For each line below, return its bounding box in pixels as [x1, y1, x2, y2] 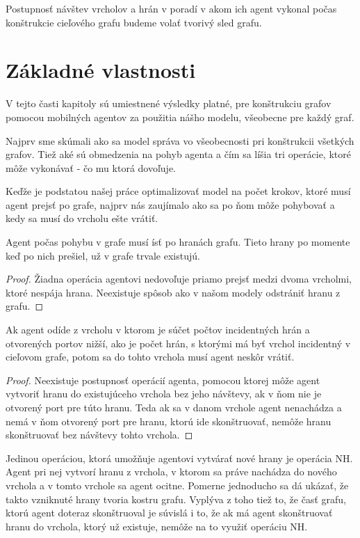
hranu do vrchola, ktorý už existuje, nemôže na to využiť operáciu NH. [6, 519, 308, 533]
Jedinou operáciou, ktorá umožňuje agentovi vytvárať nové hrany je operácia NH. [6, 450, 353, 465]
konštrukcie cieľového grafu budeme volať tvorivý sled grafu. [6, 15, 262, 29]
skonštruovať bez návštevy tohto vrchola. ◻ [6, 427, 193, 442]
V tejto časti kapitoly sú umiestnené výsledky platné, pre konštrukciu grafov [6, 96, 332, 111]
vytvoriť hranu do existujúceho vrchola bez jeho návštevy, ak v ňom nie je [6, 386, 322, 401]
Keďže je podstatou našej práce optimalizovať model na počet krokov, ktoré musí [6, 184, 351, 198]
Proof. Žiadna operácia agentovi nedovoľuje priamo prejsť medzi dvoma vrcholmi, [6, 271, 352, 286]
